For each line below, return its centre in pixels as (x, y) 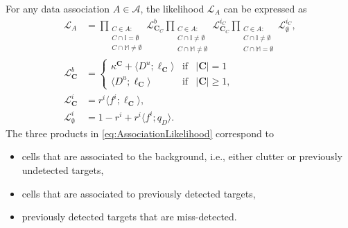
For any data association (58, 8)
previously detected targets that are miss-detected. (129, 217)
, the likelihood (172, 8)
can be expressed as (265, 8)
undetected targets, (63, 169)
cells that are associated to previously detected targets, (139, 193)
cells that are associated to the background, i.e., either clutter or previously (182, 156)
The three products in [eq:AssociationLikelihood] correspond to (140, 133)
